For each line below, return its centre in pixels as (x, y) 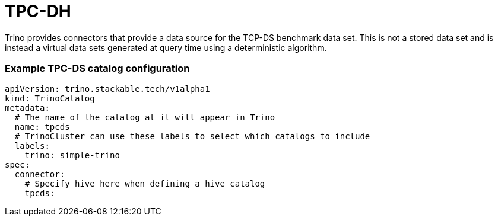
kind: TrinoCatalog (50, 98)
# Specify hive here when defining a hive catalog (145, 183)
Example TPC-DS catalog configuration (97, 68)
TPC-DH (38, 11)
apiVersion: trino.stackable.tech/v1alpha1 (107, 89)
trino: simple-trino (72, 155)
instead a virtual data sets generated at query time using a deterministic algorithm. (166, 47)
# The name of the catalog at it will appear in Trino (145, 117)
